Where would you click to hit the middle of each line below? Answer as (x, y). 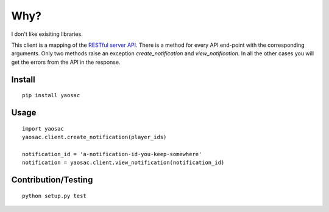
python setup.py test (54, 196)
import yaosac (43, 128)
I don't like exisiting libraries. (47, 34)
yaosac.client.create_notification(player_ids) (94, 137)
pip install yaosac (51, 95)
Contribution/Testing (52, 180)
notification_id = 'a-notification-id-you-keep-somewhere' (112, 154)
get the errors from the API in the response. (66, 62)
